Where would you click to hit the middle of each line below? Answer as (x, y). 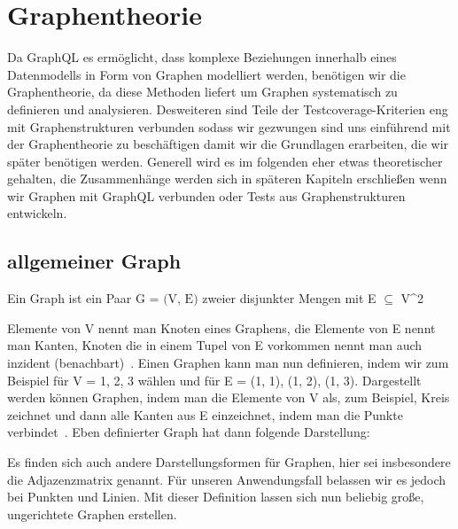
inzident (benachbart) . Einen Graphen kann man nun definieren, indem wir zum (228, 363)
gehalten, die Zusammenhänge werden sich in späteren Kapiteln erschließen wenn (227, 179)
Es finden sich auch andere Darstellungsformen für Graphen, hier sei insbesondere (229, 462)
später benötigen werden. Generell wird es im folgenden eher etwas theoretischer (225, 161)
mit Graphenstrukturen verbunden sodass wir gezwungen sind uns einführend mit (229, 126)
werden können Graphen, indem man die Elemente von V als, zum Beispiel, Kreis (229, 397)
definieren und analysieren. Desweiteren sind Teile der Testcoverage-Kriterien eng (228, 109)
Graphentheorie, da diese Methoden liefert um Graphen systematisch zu (202, 92)
